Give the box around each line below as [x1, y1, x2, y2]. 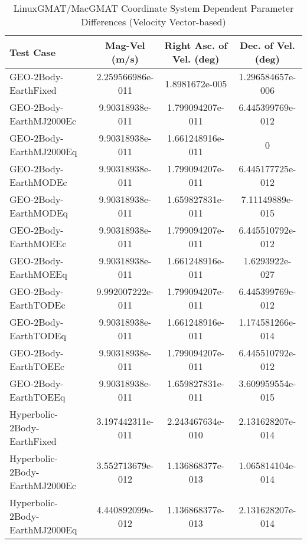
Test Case [9, 45, 56, 59]
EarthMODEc [9, 175, 67, 189]
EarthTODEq [9, 329, 66, 342]
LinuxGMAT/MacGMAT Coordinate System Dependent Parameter [13, 1, 294, 15]
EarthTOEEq [9, 390, 66, 404]
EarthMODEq [9, 206, 68, 219]
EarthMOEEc [9, 237, 67, 250]
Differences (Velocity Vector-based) [81, 15, 226, 28]
